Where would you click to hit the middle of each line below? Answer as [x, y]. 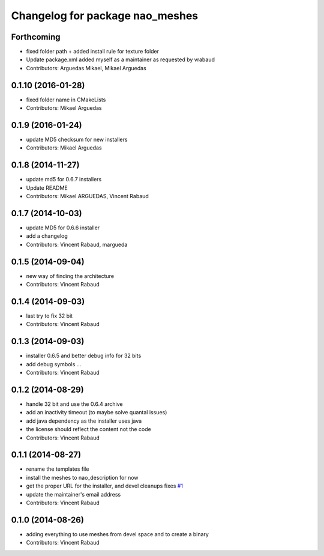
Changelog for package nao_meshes [105, 16]
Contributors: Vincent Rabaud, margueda [77, 244]
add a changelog [47, 236]
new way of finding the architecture [70, 276]
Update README [47, 188]
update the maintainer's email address [73, 494]
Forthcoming [36, 37]
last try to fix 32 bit [49, 316]
